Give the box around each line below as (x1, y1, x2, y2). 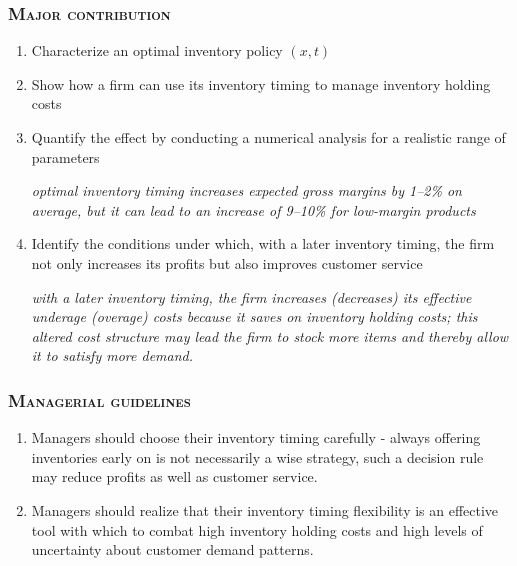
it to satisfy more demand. (31, 345, 194, 366)
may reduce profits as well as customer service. (31, 466, 318, 487)
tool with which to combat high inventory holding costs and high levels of (31, 519, 483, 540)
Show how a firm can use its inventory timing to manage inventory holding (31, 73, 491, 94)
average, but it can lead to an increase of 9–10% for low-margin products (31, 199, 476, 220)
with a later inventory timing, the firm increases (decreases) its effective (31, 286, 472, 307)
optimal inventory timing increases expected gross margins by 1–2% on (31, 180, 462, 201)
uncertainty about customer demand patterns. (31, 539, 314, 560)
